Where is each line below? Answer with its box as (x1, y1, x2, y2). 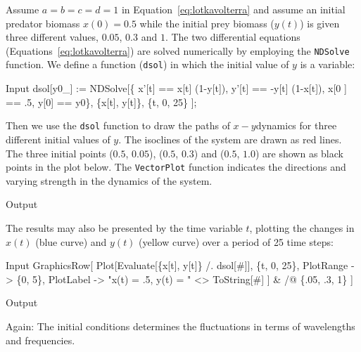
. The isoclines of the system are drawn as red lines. (118, 131, 342, 146)
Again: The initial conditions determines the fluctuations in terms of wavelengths (6, 318, 355, 333)
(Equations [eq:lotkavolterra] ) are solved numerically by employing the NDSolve (6, 43, 350, 58)
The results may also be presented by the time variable (6, 220, 243, 235)
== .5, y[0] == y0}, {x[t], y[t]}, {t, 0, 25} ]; (6, 94, 197, 109)
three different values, (6, 30, 99, 44)
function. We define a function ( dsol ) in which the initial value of (6, 57, 289, 72)
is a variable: (300, 57, 355, 72)
